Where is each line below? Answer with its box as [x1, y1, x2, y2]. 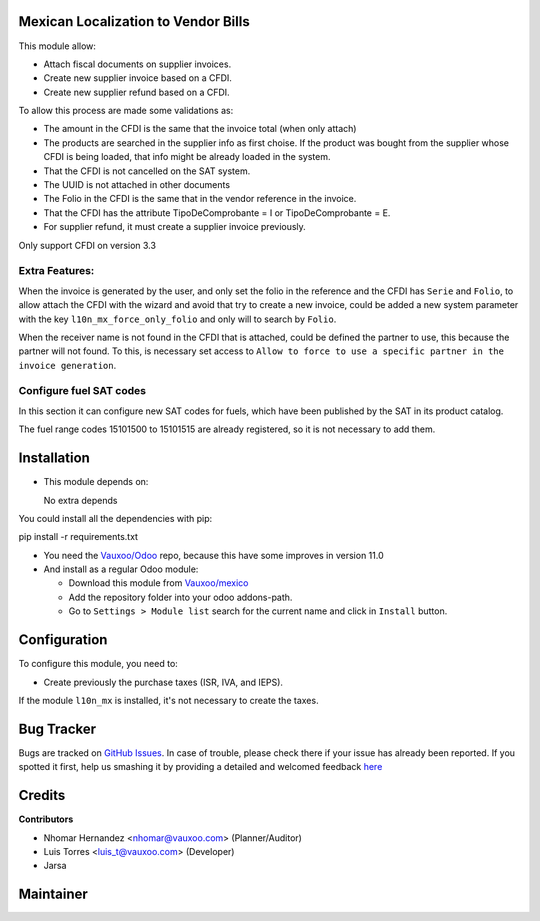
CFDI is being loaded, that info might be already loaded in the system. [43, 151, 331, 163]
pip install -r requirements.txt [18, 531, 139, 543]
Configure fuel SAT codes [18, 384, 147, 398]
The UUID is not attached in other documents [43, 179, 230, 191]
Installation [18, 450, 90, 467]
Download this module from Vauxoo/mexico [68, 577, 249, 589]
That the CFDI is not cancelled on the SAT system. [43, 165, 251, 177]
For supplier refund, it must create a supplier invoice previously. [43, 221, 307, 233]
